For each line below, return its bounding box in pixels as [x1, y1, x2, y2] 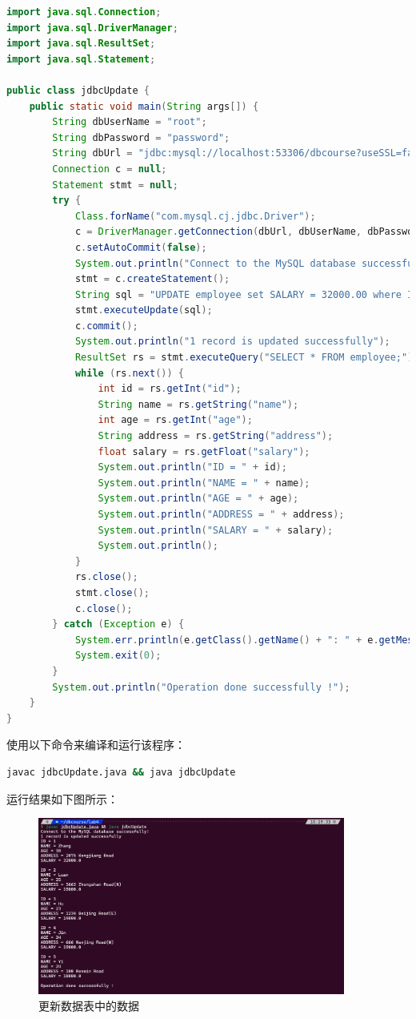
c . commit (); [74, 320, 138, 332]
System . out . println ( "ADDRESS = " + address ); [98, 509, 345, 520]
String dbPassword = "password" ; [52, 131, 230, 143]
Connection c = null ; [52, 163, 167, 175]
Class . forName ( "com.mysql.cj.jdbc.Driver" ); [74, 210, 316, 222]
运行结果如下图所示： [6, 790, 118, 807]
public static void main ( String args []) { [29, 100, 259, 112]
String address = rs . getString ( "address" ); [98, 430, 334, 442]
